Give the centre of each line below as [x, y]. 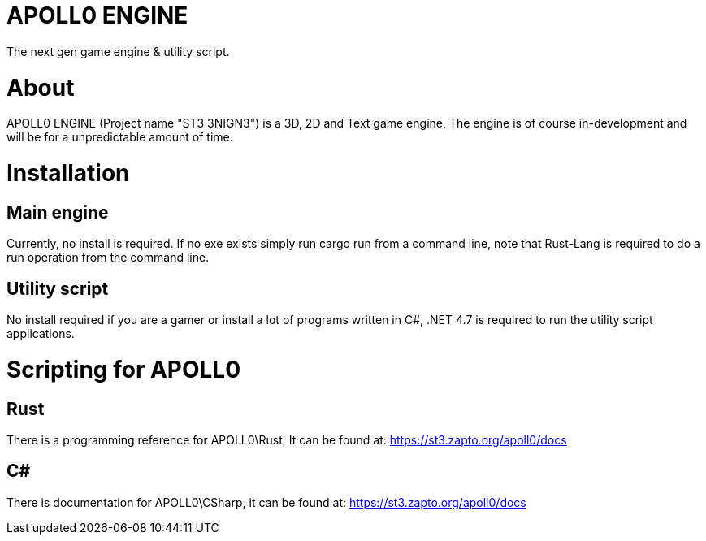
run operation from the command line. [108, 258]
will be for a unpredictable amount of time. [120, 137]
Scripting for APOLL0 [124, 369]
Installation [68, 173]
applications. [41, 334]
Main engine [58, 212]
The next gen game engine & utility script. [118, 51]
